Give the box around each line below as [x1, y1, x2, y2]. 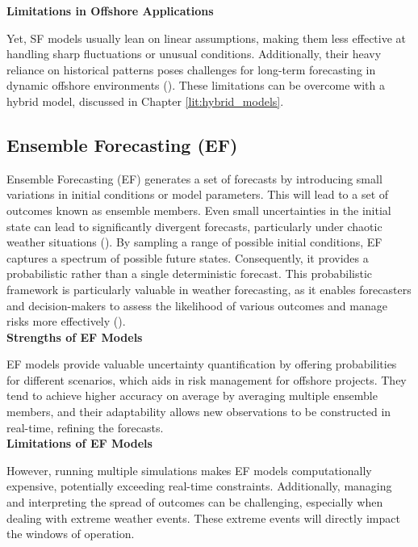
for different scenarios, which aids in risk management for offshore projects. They [6, 371, 407, 388]
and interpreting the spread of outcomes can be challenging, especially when [6, 494, 383, 511]
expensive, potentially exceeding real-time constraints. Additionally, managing [6, 478, 392, 494]
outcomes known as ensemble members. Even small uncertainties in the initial [6, 201, 391, 218]
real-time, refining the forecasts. [6, 419, 164, 435]
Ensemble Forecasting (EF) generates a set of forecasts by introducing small [6, 170, 382, 187]
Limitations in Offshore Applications [6, 2, 214, 19]
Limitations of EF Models [6, 435, 153, 452]
